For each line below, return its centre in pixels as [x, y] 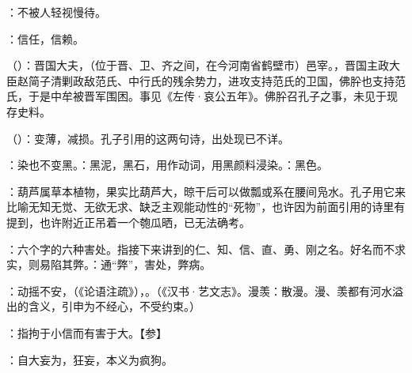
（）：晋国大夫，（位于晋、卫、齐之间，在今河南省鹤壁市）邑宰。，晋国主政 [198, 65]
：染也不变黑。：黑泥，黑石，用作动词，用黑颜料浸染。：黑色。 [167, 165]
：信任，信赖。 [45, 38]
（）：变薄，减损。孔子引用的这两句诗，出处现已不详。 [148, 138]
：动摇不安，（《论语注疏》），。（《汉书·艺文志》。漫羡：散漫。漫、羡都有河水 [199, 290]
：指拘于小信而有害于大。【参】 [87, 332]
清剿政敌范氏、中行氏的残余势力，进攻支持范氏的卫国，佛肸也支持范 [228, 80]
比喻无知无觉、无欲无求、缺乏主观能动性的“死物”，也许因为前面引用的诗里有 [206, 207]
